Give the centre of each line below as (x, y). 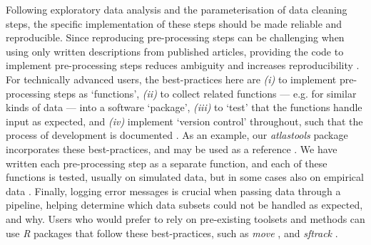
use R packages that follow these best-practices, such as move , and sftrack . (172, 233)
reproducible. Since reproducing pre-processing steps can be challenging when (175, 37)
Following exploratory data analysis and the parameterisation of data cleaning (177, 9)
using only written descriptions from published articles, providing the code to (175, 51)
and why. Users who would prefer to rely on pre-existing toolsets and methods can (185, 218)
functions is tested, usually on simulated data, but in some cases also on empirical (185, 177)
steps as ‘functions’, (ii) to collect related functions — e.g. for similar (205, 93)
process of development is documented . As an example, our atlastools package (177, 135)
